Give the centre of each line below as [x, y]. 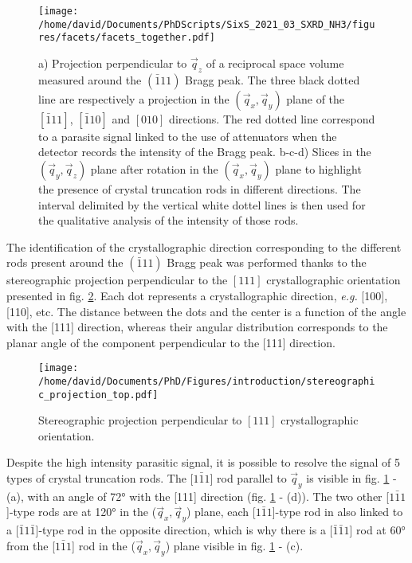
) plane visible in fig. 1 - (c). [234, 545]
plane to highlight [318, 168]
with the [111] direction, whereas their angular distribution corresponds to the [197, 327]
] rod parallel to [248, 478]
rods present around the [65, 262]
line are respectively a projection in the [134, 98]
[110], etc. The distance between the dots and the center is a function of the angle [206, 311]
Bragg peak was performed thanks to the [267, 262]
